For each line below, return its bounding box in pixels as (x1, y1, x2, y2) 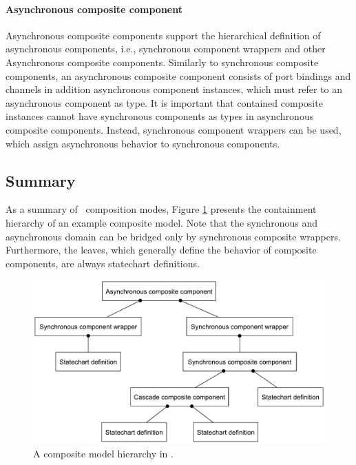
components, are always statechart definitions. (6, 256, 200, 270)
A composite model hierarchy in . (33, 446, 174, 460)
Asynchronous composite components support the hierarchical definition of (6, 28, 321, 42)
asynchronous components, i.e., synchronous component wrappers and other (6, 41, 326, 56)
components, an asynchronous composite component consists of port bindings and (6, 68, 351, 83)
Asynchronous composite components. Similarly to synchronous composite (6, 54, 319, 69)
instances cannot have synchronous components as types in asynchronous (6, 109, 314, 123)
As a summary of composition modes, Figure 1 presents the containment (6, 202, 317, 216)
